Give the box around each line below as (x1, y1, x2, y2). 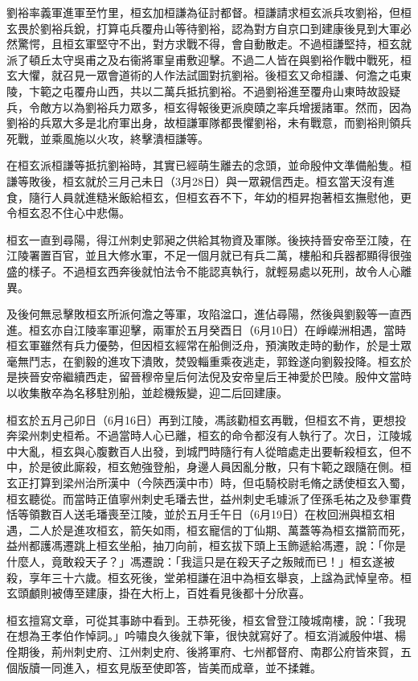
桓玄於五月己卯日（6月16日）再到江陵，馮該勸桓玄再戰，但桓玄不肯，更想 (6, 411, 395, 428)
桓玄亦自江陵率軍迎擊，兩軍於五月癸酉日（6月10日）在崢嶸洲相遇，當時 (28, 321, 406, 338)
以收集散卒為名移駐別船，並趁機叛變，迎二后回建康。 (6, 384, 288, 401)
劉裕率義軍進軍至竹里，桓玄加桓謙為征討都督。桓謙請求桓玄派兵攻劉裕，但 (6, 4, 400, 20)
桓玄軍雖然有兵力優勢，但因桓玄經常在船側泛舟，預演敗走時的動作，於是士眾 (6, 337, 412, 354)
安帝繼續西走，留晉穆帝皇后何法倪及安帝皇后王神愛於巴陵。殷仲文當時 (39, 368, 412, 385)
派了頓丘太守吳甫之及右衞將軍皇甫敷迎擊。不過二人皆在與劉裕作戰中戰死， (6, 51, 400, 68)
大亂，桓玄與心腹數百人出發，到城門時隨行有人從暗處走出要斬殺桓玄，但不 (17, 442, 412, 459)
